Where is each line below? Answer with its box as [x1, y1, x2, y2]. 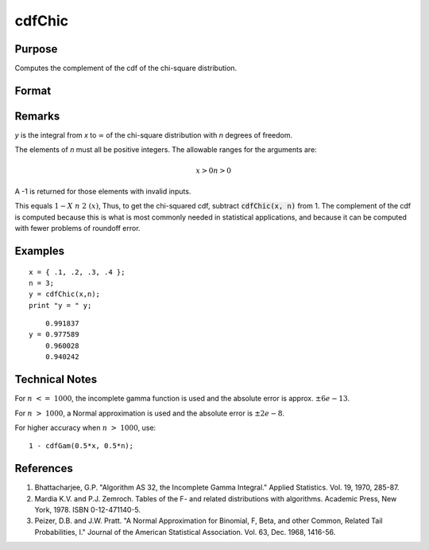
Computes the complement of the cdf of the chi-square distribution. [14, 64, 238, 73]
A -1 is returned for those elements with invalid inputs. [14, 186, 191, 196]
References [14, 462, 73, 475]
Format [14, 84, 52, 97]
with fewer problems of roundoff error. [14, 224, 141, 233]
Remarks [14, 109, 60, 123]
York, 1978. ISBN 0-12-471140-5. [34, 505, 141, 515]
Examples [14, 244, 65, 258]
